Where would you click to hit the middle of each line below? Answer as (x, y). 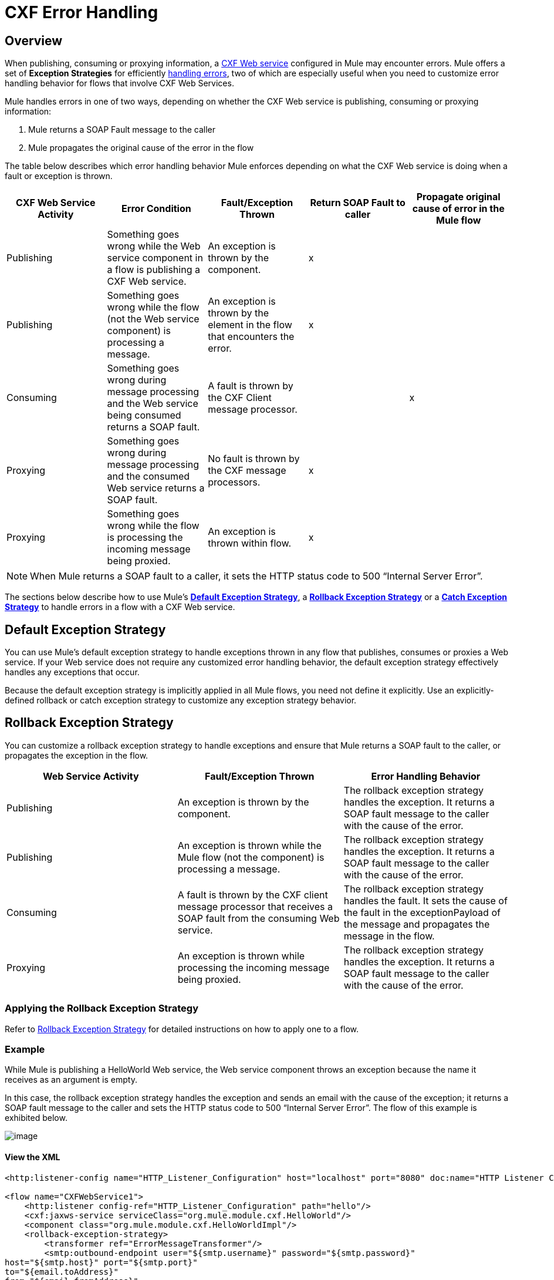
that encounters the (251, 337)
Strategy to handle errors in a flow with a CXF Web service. (120, 607)
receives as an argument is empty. (71, 1080)
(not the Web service (153, 319)
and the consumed (148, 476)
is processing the (145, 538)
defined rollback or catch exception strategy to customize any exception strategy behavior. (181, 700)
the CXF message (247, 471)
